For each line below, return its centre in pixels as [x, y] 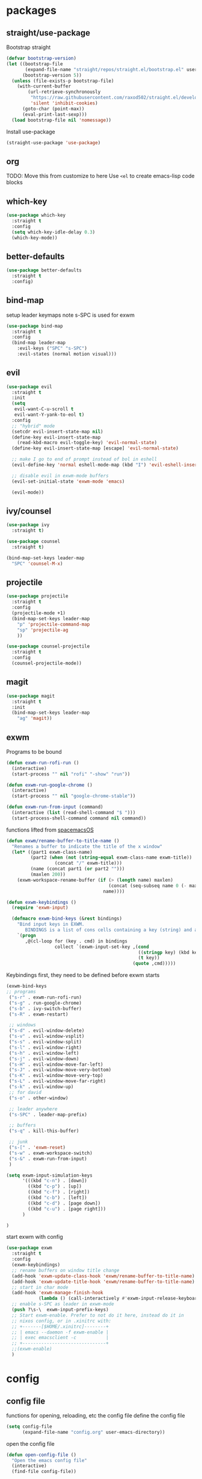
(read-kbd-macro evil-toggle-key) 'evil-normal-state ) [87, 443]
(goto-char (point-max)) [53, 109]
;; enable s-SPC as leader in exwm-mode [63, 1304]
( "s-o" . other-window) [38, 1098]
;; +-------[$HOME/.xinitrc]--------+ [60, 1326]
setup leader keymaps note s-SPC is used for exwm [71, 315]
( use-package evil [29, 387]
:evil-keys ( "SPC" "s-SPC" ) [52, 348]
